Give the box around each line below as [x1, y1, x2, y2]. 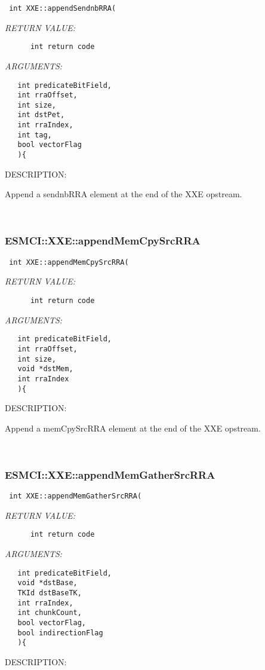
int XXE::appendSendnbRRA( [9, 4, 116, 13]
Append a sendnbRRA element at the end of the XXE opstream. [5, 188, 242, 200]
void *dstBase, [17, 579, 78, 588]
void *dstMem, [17, 365, 73, 374]
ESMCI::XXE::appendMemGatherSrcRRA [5, 467, 215, 482]
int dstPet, [17, 111, 65, 120]
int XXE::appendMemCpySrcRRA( [9, 258, 129, 267]
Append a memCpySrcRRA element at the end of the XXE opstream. [5, 421, 261, 434]
